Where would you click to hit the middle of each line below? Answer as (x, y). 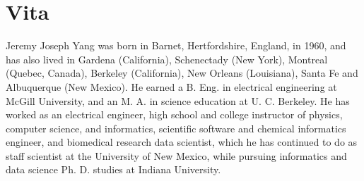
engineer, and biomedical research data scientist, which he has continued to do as (182, 142)
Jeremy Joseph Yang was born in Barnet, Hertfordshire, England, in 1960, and (176, 45)
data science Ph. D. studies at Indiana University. (113, 169)
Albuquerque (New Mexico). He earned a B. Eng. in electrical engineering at (171, 86)
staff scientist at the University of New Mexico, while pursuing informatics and (176, 155)
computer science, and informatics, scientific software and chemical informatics (176, 128)
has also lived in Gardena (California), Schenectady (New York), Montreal (167, 59)
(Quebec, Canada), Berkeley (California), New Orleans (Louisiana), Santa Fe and (182, 73)
